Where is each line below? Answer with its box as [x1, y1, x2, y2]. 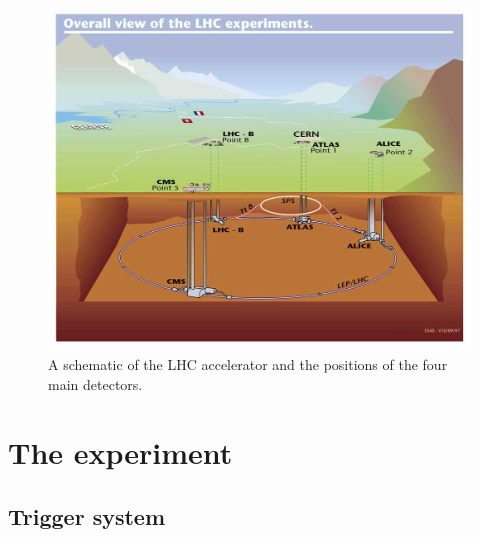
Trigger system [8, 500, 166, 531]
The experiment [8, 432, 233, 473]
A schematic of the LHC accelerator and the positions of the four [48, 354, 448, 375]
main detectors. [48, 373, 143, 394]
